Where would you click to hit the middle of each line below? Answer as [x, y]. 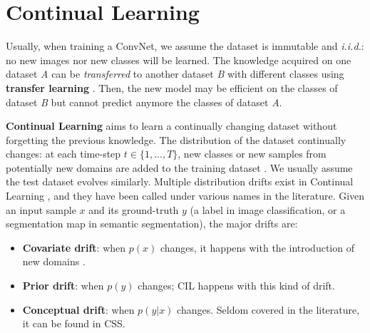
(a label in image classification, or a [268, 209]
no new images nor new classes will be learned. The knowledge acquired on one [179, 60]
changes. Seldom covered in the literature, [268, 309]
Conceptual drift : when [78, 309]
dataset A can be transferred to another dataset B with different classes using [175, 74]
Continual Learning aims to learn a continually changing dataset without [171, 126]
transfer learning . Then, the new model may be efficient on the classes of [172, 87]
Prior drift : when [63, 286]
